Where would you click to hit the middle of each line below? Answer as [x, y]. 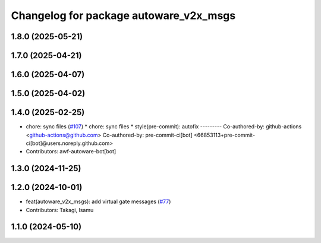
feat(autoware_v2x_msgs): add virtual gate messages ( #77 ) [98, 201]
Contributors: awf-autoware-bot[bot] [71, 152]
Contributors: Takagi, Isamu [60, 210]
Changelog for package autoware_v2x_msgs [123, 15]
